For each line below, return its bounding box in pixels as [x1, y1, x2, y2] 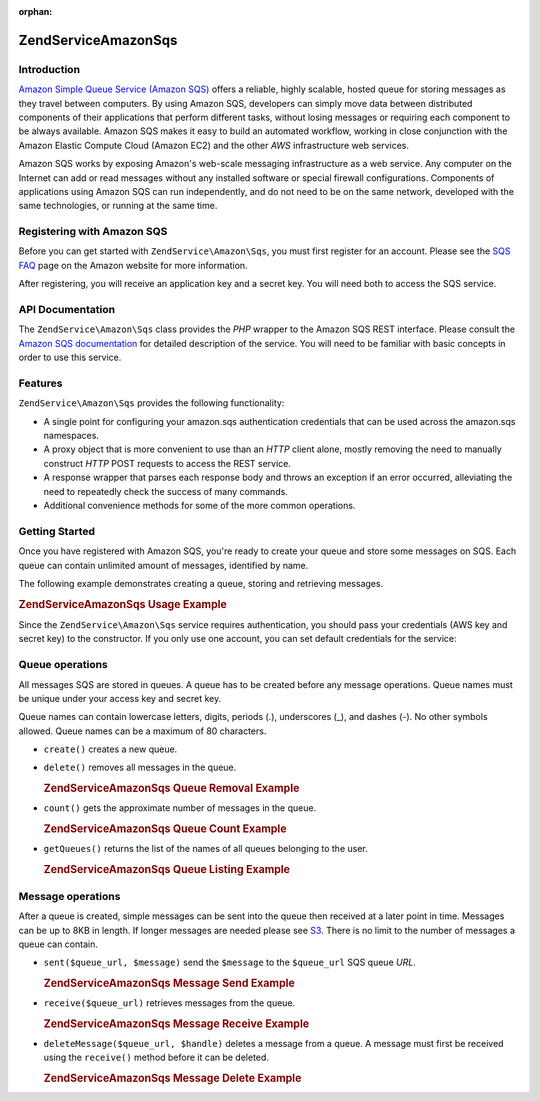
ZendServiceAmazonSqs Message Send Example [43, 976, 295, 990]
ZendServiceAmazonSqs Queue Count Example [43, 821, 287, 835]
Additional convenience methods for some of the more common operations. [43, 500, 356, 511]
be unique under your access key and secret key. [18, 692, 222, 704]
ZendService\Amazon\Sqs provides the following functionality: [18, 397, 285, 409]
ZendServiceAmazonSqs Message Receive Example [43, 1016, 310, 1030]
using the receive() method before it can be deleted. [43, 1051, 270, 1064]
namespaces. [43, 430, 100, 442]
